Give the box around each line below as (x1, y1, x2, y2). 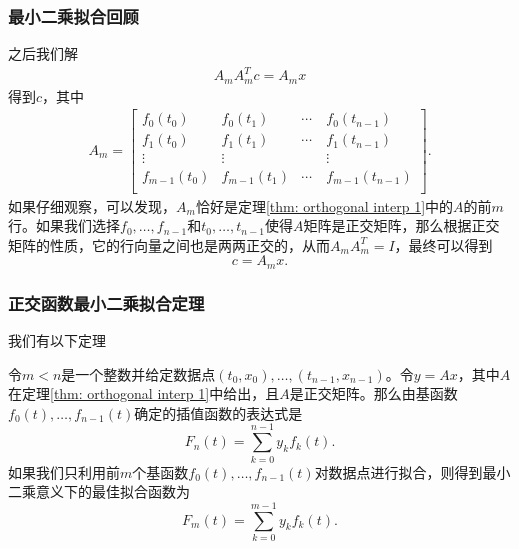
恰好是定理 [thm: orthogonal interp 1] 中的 (195, 195, 454, 216)
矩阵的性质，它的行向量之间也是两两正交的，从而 (8, 234, 330, 255)
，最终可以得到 (394, 234, 493, 255)
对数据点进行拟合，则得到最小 (314, 461, 511, 482)
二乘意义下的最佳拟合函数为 (8, 481, 190, 502)
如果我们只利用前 (8, 461, 120, 482)
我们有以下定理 (8, 330, 106, 351)
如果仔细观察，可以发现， (8, 195, 176, 216)
